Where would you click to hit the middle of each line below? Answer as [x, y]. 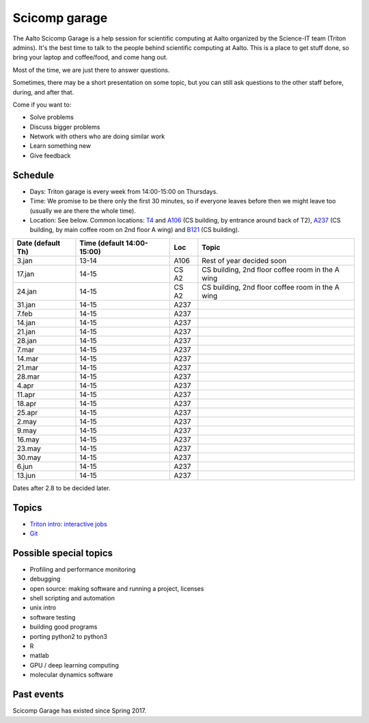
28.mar [28, 377]
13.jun [26, 475]
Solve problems [52, 117]
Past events [38, 695]
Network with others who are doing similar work [97, 136]
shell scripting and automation [72, 598]
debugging [45, 579]
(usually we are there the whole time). [83, 211]
